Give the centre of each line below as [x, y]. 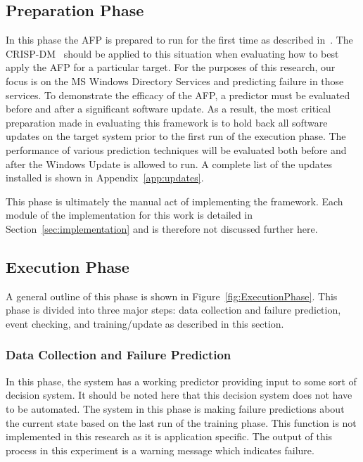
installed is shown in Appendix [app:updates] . [105, 178]
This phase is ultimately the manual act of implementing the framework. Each [174, 201]
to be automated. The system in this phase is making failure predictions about [175, 408]
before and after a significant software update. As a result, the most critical [168, 109]
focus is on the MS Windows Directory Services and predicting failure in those [175, 81]
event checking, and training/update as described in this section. [145, 323]
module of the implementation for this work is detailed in [129, 215]
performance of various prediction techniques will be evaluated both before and [176, 149]
